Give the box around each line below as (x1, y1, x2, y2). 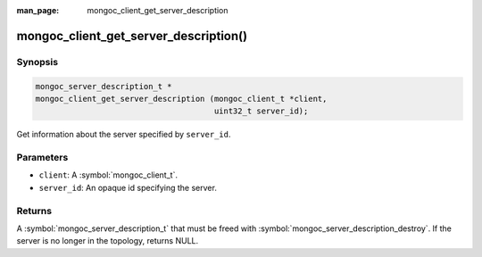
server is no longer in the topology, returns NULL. (16, 236, 199, 246)
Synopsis (16, 55, 58, 68)
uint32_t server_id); (213, 106, 309, 116)
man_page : (16, 5, 60, 15)
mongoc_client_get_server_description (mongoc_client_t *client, (35, 94, 328, 104)
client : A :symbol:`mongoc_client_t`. (38, 170, 179, 180)
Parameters (16, 152, 69, 164)
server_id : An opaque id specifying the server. (38, 182, 218, 193)
